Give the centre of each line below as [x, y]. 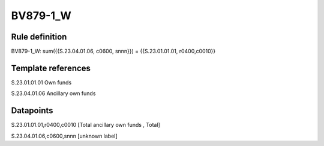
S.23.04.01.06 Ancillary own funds [53, 93]
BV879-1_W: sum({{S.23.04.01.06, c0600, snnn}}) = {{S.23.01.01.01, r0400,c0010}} [113, 51]
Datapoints [32, 111]
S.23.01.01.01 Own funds [41, 82]
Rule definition [39, 37]
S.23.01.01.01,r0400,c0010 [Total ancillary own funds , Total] [85, 125]
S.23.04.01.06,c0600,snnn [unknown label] [64, 136]
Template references [51, 68]
